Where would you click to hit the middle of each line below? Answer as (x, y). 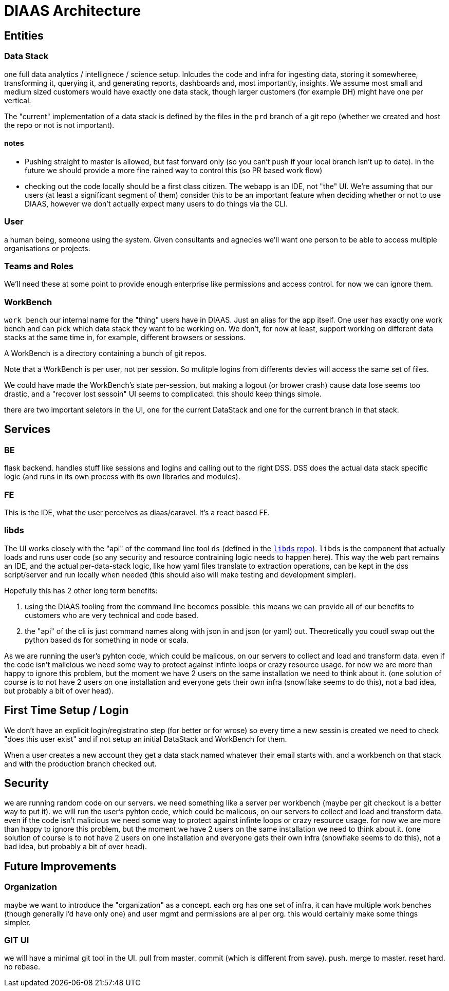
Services (27, 429)
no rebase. (22, 967)
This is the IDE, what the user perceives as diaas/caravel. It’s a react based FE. (137, 512)
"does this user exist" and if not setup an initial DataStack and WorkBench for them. (146, 739)
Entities (24, 35)
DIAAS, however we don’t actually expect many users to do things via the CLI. (156, 203)
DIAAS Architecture (73, 11)
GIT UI (17, 940)
